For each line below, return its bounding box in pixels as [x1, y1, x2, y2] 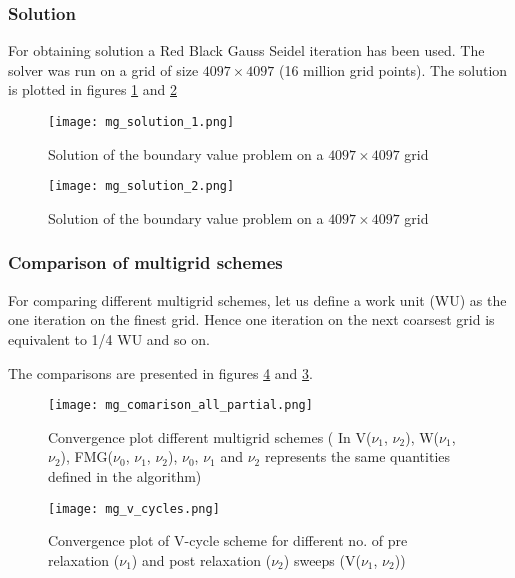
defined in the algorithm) [48, 465, 202, 486]
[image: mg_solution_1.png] [48, 115, 235, 129]
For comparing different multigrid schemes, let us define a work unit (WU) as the [8, 289, 507, 310]
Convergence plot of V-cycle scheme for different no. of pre [48, 530, 408, 551]
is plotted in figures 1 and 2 [8, 79, 177, 100]
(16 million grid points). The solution [279, 59, 508, 80]
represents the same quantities [264, 446, 451, 467]
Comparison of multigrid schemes [8, 250, 283, 275]
